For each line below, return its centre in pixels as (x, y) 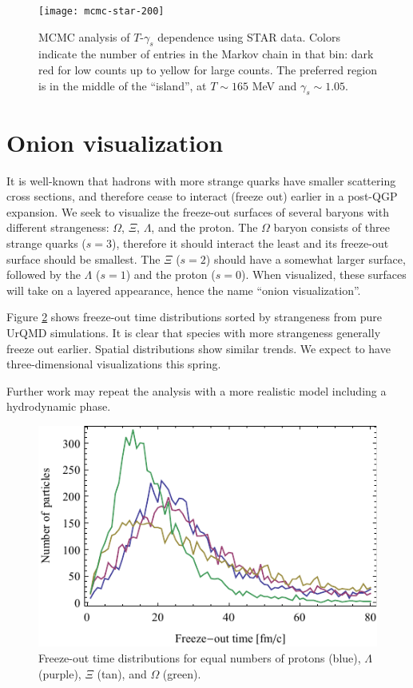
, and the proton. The (205, 227)
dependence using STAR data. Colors (249, 36)
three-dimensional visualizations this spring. (114, 364)
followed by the (44, 274)
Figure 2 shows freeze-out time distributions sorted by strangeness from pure (195, 317)
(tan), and (122, 673)
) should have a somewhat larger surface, (306, 258)
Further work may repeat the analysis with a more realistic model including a (197, 390)
